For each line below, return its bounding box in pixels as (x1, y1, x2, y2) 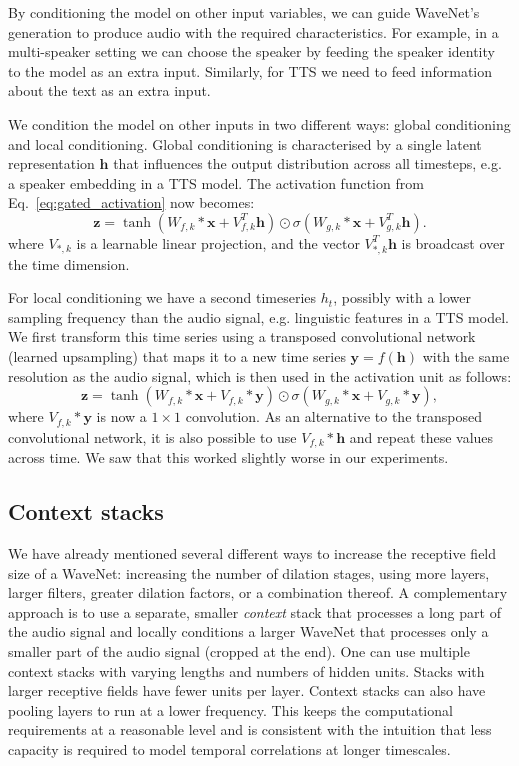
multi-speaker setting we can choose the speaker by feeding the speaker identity (8, 41, 495, 62)
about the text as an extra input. (8, 80, 211, 101)
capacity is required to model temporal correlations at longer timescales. (8, 738, 451, 759)
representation (8, 153, 95, 174)
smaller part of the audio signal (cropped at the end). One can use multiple (8, 640, 470, 661)
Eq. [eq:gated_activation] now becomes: (8, 192, 255, 213)
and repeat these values (349, 426, 494, 447)
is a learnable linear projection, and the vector (76, 232, 360, 253)
